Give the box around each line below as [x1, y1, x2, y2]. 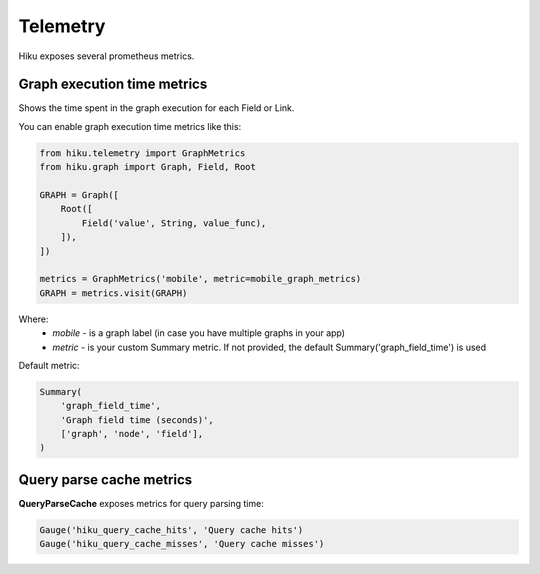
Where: [18, 313, 49, 325]
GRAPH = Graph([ [39, 190, 120, 200]
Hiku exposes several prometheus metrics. [18, 50, 195, 62]
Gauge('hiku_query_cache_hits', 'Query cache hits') [39, 524, 304, 535]
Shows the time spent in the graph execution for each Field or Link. [18, 102, 295, 114]
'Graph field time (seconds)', [60, 414, 214, 425]
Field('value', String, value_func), [81, 217, 267, 229]
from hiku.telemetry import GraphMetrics [39, 147, 246, 159]
